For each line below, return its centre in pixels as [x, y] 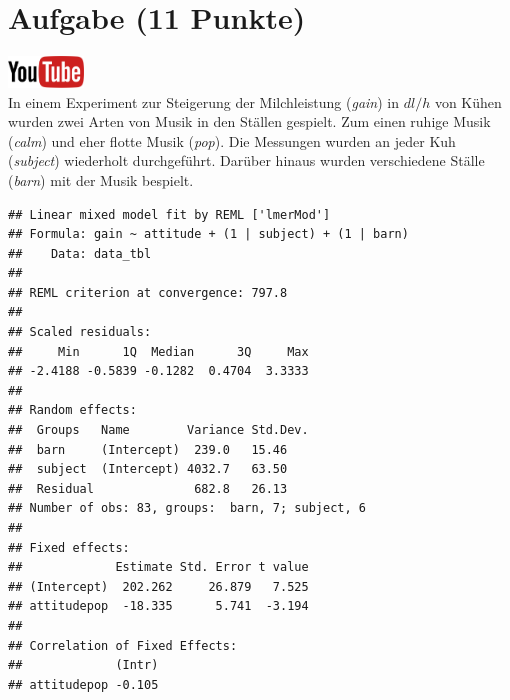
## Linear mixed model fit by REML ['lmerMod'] [169, 214]
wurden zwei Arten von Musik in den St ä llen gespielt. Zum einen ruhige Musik [249, 121]
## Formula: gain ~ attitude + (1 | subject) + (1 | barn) [208, 234]
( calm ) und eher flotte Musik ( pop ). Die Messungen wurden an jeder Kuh [232, 140]
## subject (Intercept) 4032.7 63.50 [148, 469]
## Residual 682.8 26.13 [148, 488]
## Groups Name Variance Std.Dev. [158, 430]
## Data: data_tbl [80, 253]
